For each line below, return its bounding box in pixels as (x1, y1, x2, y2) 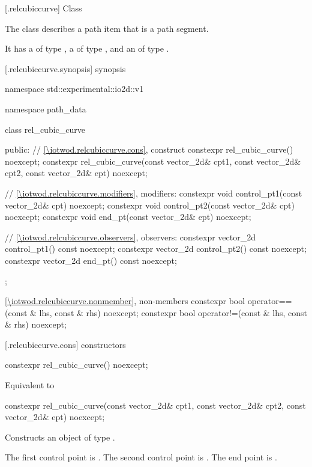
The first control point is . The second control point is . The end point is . (5, 451, 277, 463)
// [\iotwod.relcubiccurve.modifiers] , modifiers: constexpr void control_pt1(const (5, 186, 302, 199)
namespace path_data (5, 102, 86, 115)
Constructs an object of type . (5, 430, 115, 443)
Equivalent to (5, 379, 55, 391)
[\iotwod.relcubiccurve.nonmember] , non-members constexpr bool (5, 295, 245, 307)
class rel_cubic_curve (5, 123, 85, 135)
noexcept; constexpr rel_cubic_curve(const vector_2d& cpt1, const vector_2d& (5, 154, 301, 167)
